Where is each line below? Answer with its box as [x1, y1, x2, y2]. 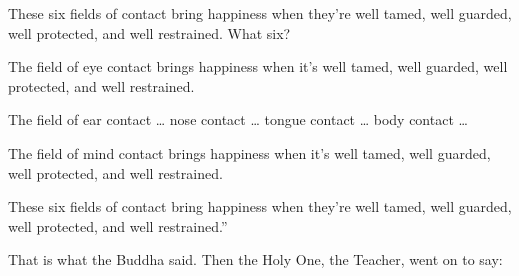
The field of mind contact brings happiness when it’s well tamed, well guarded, [8, 142, 491, 163]
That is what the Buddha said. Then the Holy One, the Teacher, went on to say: [8, 249, 503, 270]
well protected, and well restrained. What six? [8, 22, 291, 43]
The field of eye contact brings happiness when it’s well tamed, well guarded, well [8, 56, 508, 77]
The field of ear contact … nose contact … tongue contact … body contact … [8, 109, 468, 130]
